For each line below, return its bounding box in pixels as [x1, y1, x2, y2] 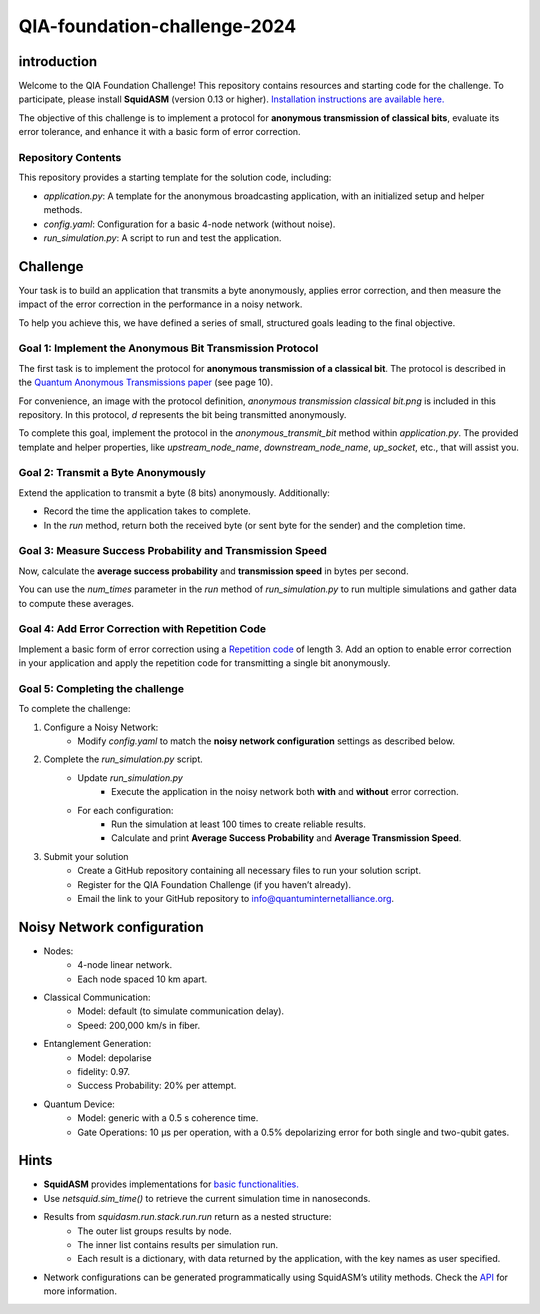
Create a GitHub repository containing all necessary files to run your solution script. [77, 865, 422, 877]
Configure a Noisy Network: [43, 721, 159, 733]
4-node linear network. [77, 959, 173, 971]
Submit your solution [43, 850, 129, 862]
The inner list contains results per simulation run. [77, 1238, 279, 1250]
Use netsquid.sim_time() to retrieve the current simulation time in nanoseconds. [43, 1192, 371, 1204]
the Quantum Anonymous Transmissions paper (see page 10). [18, 376, 274, 389]
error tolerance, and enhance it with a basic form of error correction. [18, 126, 301, 138]
